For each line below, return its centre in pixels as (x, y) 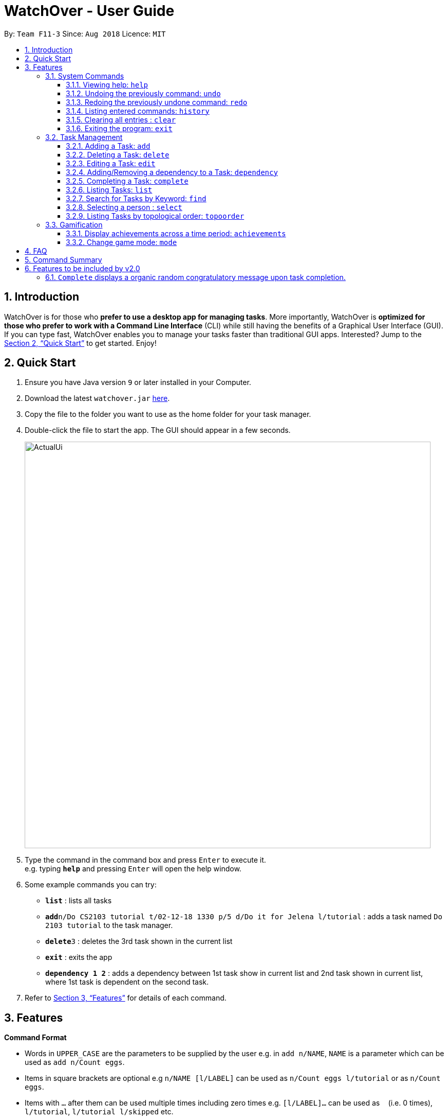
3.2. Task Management (84, 137)
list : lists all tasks (79, 901)
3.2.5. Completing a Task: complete (127, 181)
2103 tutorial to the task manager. (109, 925)
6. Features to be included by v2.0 (82, 268)
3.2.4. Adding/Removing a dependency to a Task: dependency (172, 172)
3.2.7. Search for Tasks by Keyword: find (136, 198)
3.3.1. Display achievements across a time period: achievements (176, 233)
